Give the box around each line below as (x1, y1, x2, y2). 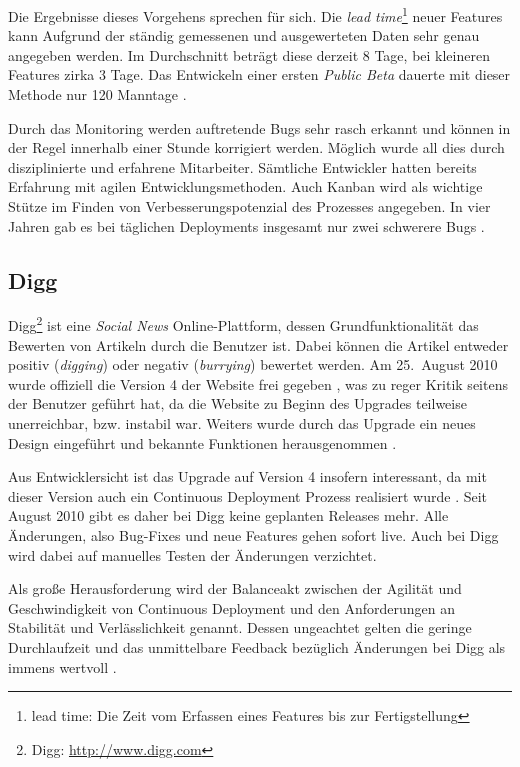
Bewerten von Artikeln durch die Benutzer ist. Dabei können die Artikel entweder (8, 334, 509, 355)
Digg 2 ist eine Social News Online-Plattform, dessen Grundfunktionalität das (8, 312, 479, 336)
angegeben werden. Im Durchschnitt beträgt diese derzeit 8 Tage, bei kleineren (8, 44, 490, 65)
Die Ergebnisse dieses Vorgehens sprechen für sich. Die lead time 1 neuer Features (8, 3, 503, 26)
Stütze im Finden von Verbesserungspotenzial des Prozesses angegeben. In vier (8, 196, 491, 216)
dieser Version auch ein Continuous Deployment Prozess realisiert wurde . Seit (8, 485, 488, 506)
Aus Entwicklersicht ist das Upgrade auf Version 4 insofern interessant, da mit (8, 466, 487, 487)
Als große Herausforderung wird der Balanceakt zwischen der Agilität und (8, 578, 462, 599)
